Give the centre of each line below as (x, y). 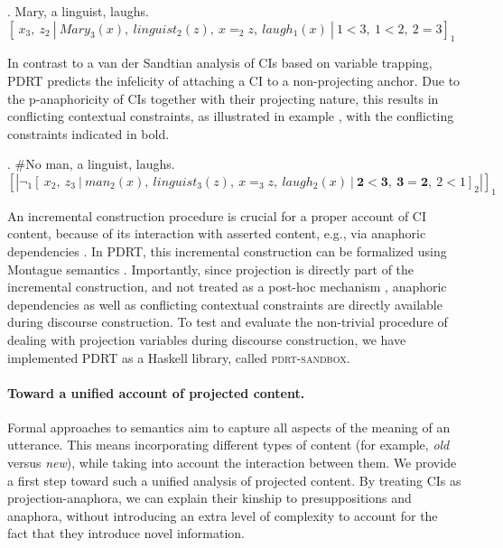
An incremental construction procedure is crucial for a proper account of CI (217, 215)
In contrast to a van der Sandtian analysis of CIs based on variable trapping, (220, 63)
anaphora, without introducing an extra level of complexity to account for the (223, 515)
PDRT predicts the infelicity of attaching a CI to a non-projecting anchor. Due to (234, 80)
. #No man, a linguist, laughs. (91, 164)
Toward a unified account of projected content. (156, 392)
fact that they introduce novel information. (126, 533)
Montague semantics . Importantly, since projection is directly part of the (211, 269)
